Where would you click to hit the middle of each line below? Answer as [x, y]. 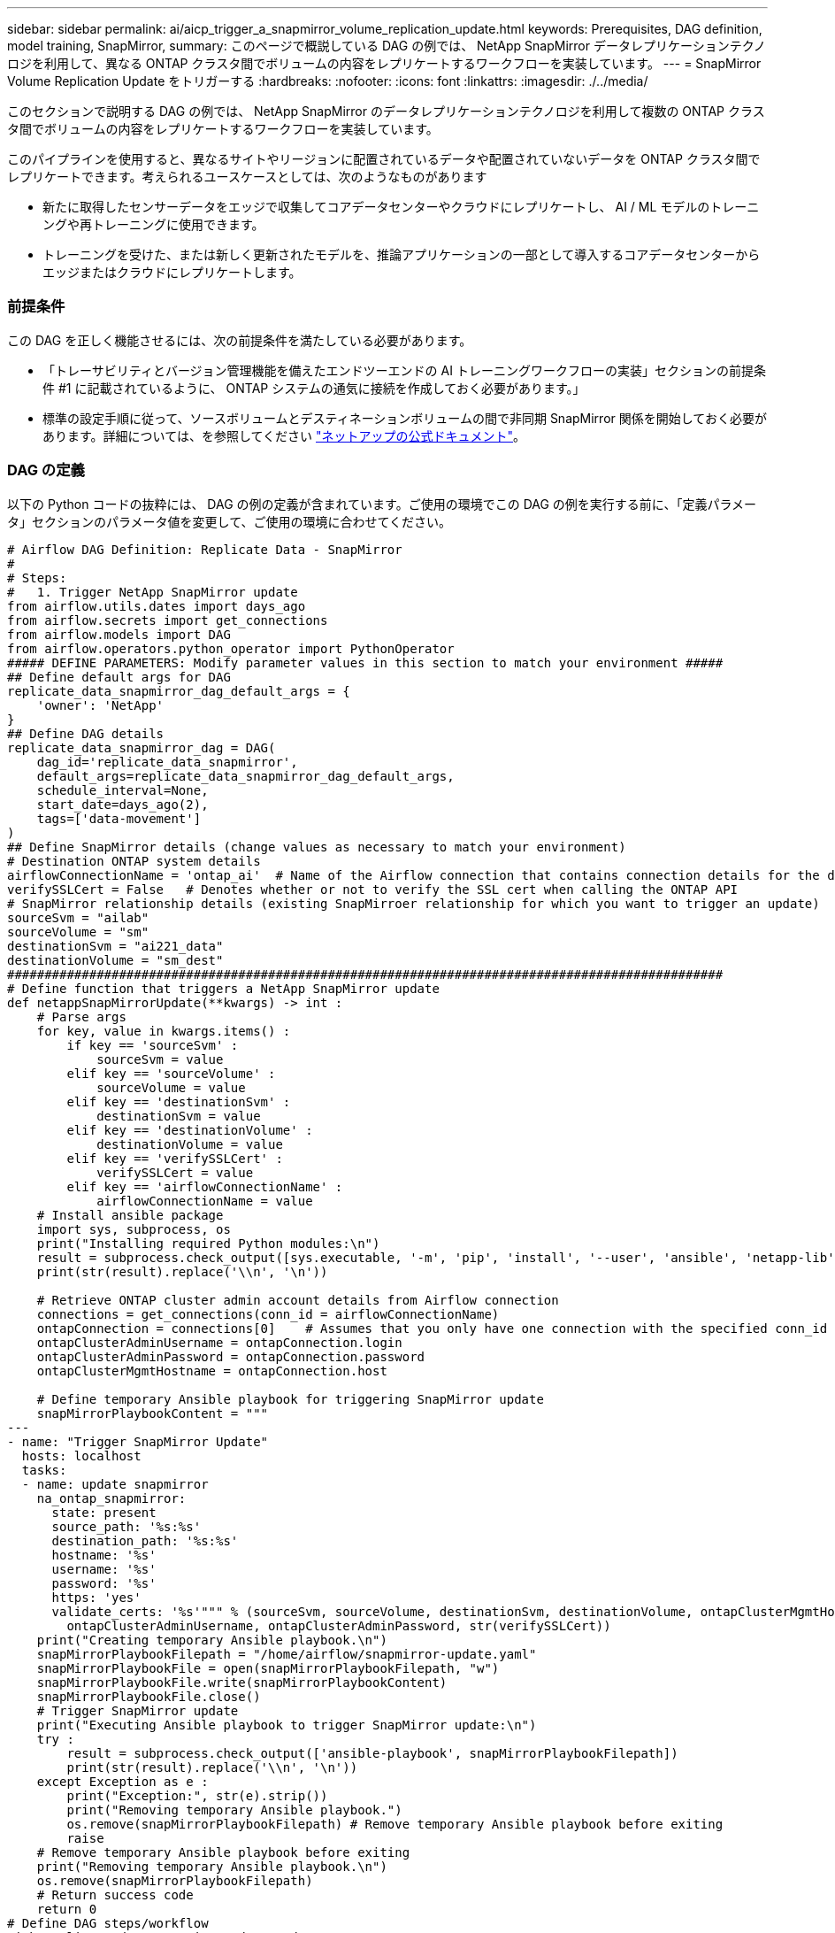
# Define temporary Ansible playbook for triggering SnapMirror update [290, 1399]
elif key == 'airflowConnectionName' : [205, 1186]
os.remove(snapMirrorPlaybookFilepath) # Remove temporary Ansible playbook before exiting [395, 1824]
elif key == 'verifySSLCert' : [175, 1158]
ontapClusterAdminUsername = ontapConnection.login [219, 1342]
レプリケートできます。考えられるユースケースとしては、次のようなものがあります [247, 177]
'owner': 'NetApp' [100, 705]
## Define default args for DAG [119, 677]
